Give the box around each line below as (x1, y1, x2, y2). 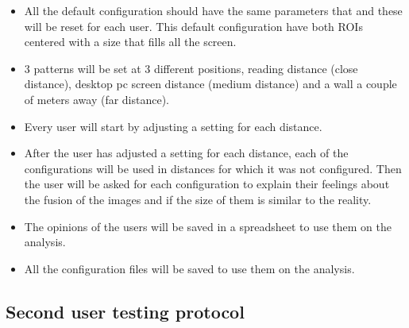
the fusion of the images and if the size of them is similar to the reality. (24, 191, 372, 207)
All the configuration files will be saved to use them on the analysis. (24, 260, 355, 276)
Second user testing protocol (6, 299, 245, 323)
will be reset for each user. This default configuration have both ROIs (24, 17, 363, 34)
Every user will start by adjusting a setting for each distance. (24, 118, 322, 134)
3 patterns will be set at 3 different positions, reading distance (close (24, 60, 358, 76)
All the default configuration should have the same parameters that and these (24, 2, 403, 18)
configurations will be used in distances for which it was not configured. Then (24, 160, 402, 176)
